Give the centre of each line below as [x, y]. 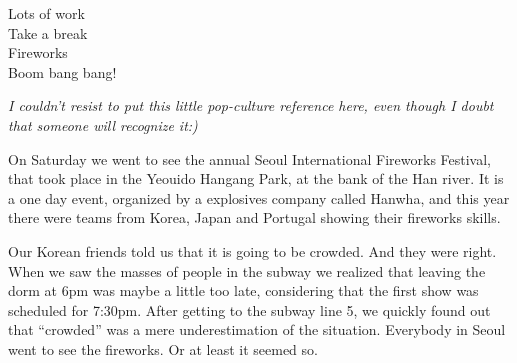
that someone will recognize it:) [103, 124]
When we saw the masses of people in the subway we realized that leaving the [247, 270]
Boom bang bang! [62, 71]
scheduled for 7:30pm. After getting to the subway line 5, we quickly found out [249, 309]
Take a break [48, 32]
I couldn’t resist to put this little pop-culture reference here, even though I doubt [251, 105]
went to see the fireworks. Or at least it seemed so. [163, 348]
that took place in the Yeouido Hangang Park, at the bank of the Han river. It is [256, 178]
